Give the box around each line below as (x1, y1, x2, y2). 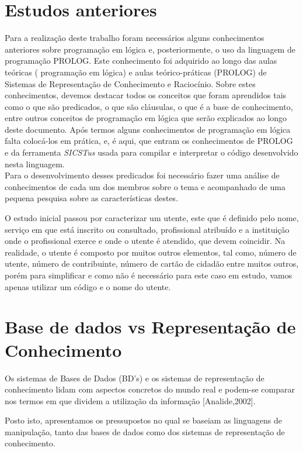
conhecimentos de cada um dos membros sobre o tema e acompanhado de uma (5, 180, 285, 192)
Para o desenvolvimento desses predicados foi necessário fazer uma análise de (5, 169, 280, 181)
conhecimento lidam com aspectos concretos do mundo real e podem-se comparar (5, 383, 295, 395)
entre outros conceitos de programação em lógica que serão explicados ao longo (5, 112, 287, 124)
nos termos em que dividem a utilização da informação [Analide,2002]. (5, 394, 256, 407)
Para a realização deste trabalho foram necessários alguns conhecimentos (5, 32, 264, 44)
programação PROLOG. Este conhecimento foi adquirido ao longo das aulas (5, 54, 277, 67)
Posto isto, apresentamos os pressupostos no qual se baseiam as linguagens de (5, 414, 282, 426)
